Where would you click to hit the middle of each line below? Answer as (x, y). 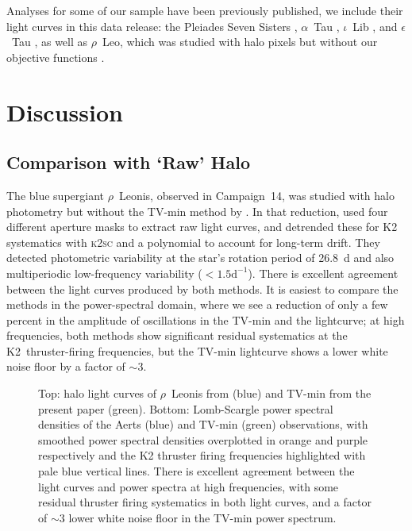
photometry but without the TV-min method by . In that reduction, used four (197, 211)
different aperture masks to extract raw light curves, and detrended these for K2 (202, 227)
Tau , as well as (50, 42)
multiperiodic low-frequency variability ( (104, 273)
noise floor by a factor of (66, 366)
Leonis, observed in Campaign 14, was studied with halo (256, 195)
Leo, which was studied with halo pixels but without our (240, 42)
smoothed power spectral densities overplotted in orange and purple (203, 439)
